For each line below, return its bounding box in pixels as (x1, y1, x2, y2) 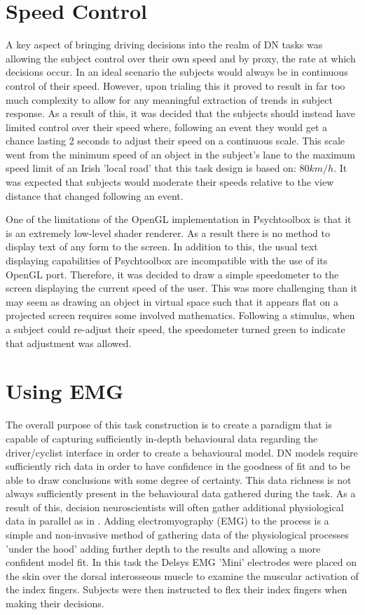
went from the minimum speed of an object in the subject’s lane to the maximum (6, 147, 355, 161)
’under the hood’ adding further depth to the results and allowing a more (6, 541, 321, 555)
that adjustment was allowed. (6, 335, 132, 350)
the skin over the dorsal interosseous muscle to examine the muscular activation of (6, 568, 359, 583)
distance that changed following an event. (6, 188, 184, 203)
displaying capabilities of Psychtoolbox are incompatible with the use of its (6, 253, 328, 268)
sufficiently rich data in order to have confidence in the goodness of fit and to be (6, 459, 350, 473)
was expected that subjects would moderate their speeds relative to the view (6, 175, 334, 189)
